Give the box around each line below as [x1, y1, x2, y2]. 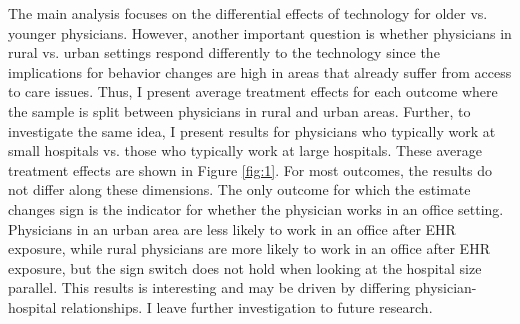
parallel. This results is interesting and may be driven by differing [8, 277, 411, 298]
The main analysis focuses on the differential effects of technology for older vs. [8, 3, 488, 23]
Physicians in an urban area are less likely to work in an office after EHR [8, 218, 456, 239]
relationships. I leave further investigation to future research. [60, 296, 433, 317]
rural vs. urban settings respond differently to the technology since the [8, 42, 440, 63]
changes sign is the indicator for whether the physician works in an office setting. [8, 198, 504, 219]
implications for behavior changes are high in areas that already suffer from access [8, 61, 512, 82]
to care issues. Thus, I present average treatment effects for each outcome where [8, 81, 498, 102]
